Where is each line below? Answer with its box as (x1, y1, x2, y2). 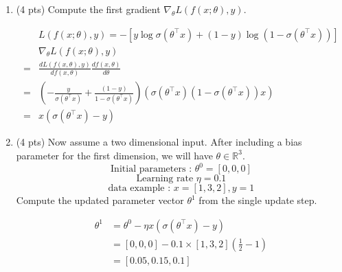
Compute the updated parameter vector (16, 193, 184, 207)
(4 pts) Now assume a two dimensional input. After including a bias (16, 135, 302, 149)
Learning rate (136, 174, 194, 184)
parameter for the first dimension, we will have (16, 148, 213, 162)
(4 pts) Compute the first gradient (16, 2, 161, 16)
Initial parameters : (111, 164, 192, 174)
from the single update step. (198, 193, 317, 207)
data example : (108, 183, 171, 194)
